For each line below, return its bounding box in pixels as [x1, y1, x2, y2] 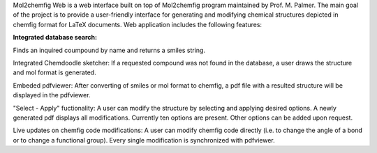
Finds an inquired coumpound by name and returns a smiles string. [13, 46, 206, 54]
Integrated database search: [13, 33, 98, 42]
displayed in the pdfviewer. [13, 91, 91, 99]
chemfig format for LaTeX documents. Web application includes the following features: [13, 20, 262, 29]
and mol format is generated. [13, 68, 97, 76]
